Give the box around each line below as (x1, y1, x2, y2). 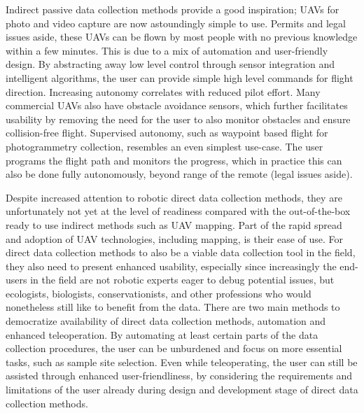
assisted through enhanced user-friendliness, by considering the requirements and (6, 368, 353, 383)
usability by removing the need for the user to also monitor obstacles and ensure (6, 111, 351, 126)
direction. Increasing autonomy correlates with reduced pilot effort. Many (6, 84, 321, 99)
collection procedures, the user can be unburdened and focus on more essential (6, 341, 342, 356)
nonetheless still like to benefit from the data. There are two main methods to (6, 300, 340, 314)
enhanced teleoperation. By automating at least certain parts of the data (6, 327, 318, 342)
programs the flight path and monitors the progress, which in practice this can (6, 153, 342, 167)
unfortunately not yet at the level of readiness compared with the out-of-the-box (6, 204, 351, 218)
